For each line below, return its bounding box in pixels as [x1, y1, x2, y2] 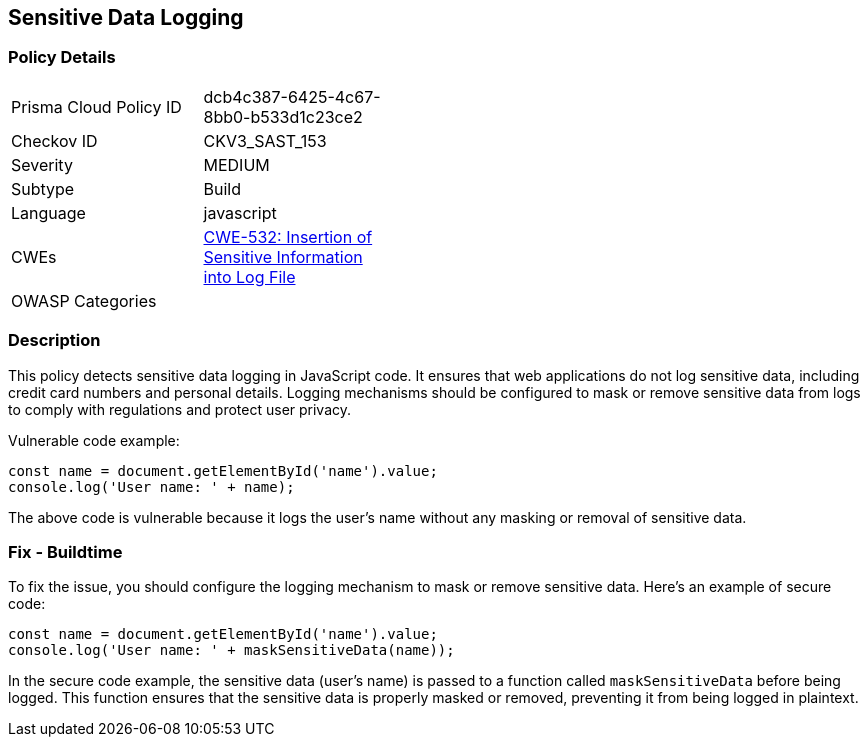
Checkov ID [11, 130, 98, 151]
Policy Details [8, 47, 116, 68]
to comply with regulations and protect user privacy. [8, 400, 352, 418]
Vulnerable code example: [8, 431, 180, 449]
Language [11, 202, 86, 223]
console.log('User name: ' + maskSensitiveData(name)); [8, 642, 455, 659]
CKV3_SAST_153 [203, 130, 327, 151]
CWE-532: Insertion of [203, 226, 373, 247]
